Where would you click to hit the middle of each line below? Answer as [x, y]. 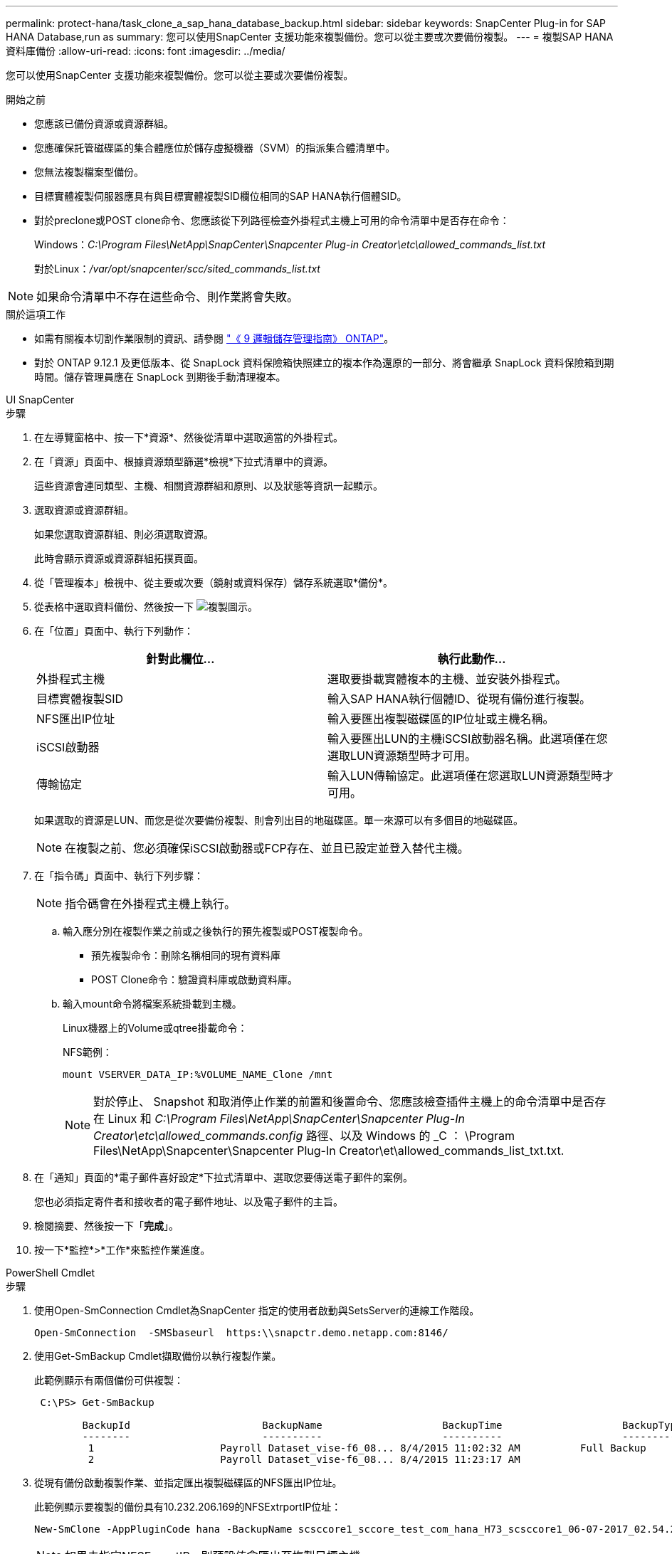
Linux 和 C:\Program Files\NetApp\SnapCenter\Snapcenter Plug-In [286, 1119]
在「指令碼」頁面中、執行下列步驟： [119, 876]
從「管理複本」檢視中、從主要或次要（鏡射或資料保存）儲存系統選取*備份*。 [214, 582]
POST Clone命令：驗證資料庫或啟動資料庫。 [194, 979]
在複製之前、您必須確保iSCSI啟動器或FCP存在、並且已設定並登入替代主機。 [267, 848]
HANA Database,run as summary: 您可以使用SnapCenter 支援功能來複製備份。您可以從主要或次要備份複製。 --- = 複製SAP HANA [310, 37]
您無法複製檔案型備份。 [89, 172]
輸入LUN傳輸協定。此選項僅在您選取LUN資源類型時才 [471, 776]
